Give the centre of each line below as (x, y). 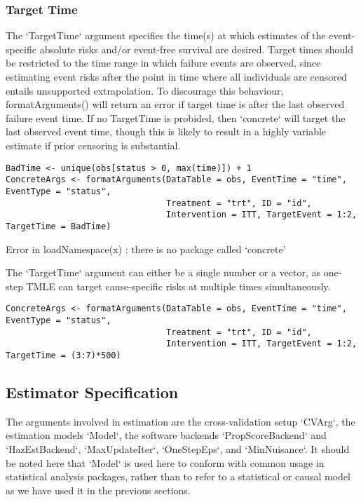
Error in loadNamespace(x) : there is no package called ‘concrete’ (146, 249)
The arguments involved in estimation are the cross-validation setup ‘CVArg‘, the (180, 421)
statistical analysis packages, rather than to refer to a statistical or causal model (178, 476)
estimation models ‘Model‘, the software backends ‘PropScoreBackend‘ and (166, 435)
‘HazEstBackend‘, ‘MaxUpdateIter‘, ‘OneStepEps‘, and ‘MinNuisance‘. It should (178, 448)
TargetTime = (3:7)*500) (63, 355)
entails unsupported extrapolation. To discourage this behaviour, (145, 90)
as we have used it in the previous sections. (98, 490)
